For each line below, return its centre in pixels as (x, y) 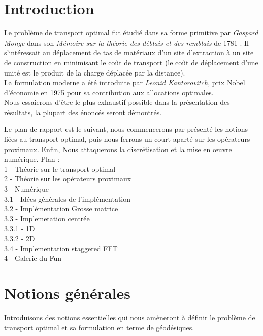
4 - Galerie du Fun (33, 258)
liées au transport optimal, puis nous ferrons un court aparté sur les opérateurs (127, 139)
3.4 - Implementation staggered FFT (61, 248)
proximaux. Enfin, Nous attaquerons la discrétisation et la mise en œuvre (118, 149)
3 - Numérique (26, 189)
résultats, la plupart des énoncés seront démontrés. (83, 112)
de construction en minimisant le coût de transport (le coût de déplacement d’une (131, 62)
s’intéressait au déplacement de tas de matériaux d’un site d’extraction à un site (129, 52)
